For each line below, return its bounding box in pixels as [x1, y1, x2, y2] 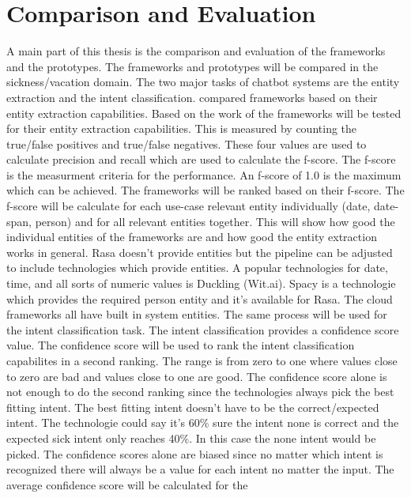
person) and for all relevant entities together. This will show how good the [35, 213, 395, 229]
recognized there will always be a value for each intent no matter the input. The [6, 461, 394, 477]
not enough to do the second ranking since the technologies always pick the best [6, 383, 394, 400]
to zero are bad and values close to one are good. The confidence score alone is [6, 368, 387, 384]
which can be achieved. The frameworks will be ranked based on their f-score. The [6, 182, 405, 198]
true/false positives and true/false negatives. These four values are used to [6, 135, 367, 152]
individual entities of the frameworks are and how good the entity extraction [6, 228, 377, 245]
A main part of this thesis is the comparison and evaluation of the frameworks [6, 43, 386, 59]
